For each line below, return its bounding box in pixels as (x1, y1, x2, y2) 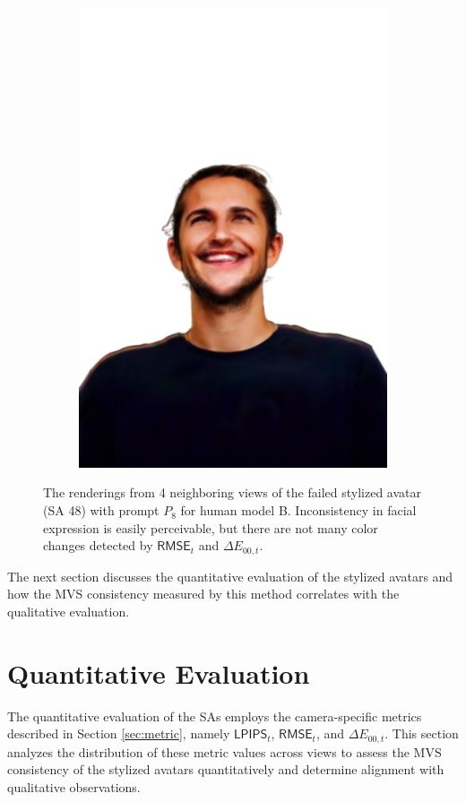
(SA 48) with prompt (43, 501, 160, 520)
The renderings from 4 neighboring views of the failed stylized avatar (43, 483, 421, 502)
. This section (384, 724, 459, 743)
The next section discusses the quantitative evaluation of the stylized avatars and (7, 566, 453, 585)
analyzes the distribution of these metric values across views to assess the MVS (7, 742, 442, 761)
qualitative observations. (7, 777, 141, 796)
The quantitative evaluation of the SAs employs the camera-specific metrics (7, 706, 422, 725)
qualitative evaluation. (7, 601, 130, 620)
